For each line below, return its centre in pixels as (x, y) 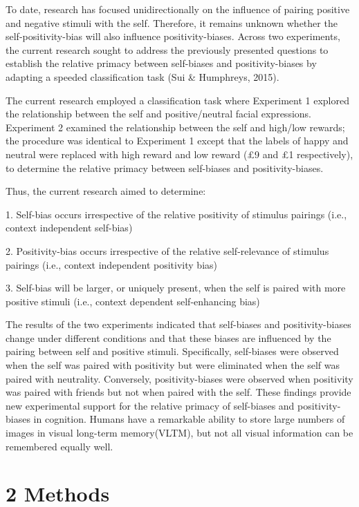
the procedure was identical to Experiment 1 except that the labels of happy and (177, 141)
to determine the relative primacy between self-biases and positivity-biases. (165, 168)
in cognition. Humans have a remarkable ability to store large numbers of (189, 419)
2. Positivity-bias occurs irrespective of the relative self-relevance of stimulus (167, 250)
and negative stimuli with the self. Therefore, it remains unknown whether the (172, 22)
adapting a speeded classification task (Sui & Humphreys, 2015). (142, 76)
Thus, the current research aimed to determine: (106, 191)
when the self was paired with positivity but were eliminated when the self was (173, 365)
